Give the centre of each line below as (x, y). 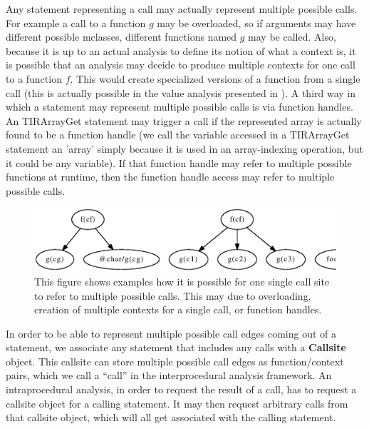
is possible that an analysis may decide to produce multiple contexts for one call (181, 65)
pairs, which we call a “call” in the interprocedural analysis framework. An (169, 375)
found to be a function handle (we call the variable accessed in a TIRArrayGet (178, 135)
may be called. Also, (292, 37)
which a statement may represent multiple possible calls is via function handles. (180, 107)
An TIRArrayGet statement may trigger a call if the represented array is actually (184, 120)
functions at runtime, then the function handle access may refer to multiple (170, 177)
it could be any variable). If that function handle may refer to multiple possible (179, 162)
